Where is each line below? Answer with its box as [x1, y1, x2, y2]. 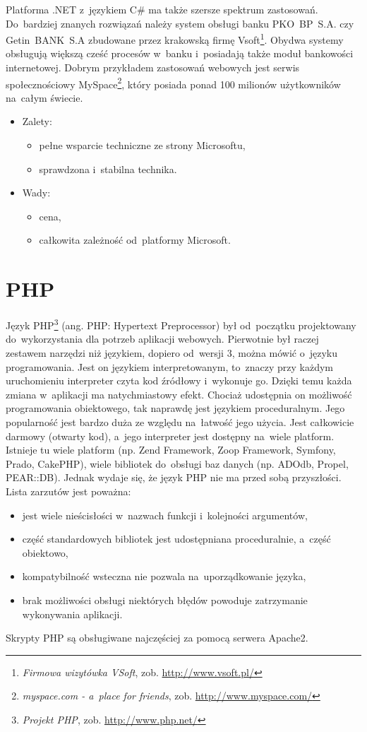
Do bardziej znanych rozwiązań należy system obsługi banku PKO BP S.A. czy [6, 16, 354, 30]
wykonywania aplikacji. [22, 606, 123, 621]
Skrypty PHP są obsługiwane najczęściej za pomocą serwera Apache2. [6, 630, 308, 645]
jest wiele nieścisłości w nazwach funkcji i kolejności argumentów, [22, 507, 308, 522]
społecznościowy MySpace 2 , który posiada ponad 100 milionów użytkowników [6, 74, 341, 91]
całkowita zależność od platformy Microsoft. [39, 232, 231, 247]
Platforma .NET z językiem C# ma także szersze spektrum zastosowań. [6, 2, 318, 16]
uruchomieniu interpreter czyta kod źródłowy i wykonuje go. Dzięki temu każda [6, 373, 352, 388]
